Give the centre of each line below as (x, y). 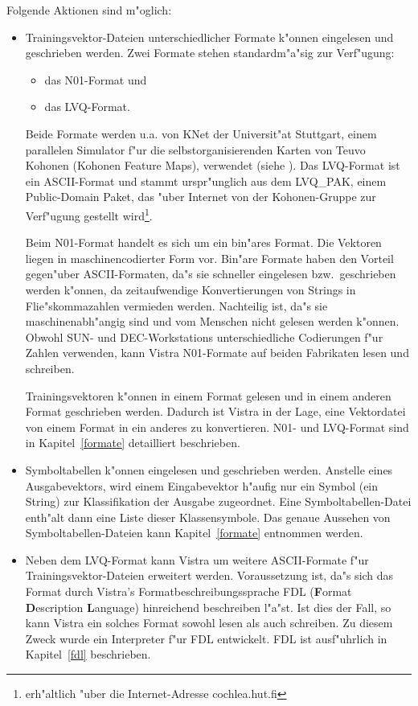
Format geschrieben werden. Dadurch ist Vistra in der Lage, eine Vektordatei (215, 411)
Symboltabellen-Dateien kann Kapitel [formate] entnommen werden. (194, 533)
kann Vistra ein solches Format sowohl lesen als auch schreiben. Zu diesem (209, 623)
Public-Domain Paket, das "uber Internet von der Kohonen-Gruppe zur (201, 197)
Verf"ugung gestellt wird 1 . (89, 214)
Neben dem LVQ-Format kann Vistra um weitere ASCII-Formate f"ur (197, 559)
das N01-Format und (96, 79)
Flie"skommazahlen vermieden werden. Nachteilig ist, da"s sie (176, 305)
